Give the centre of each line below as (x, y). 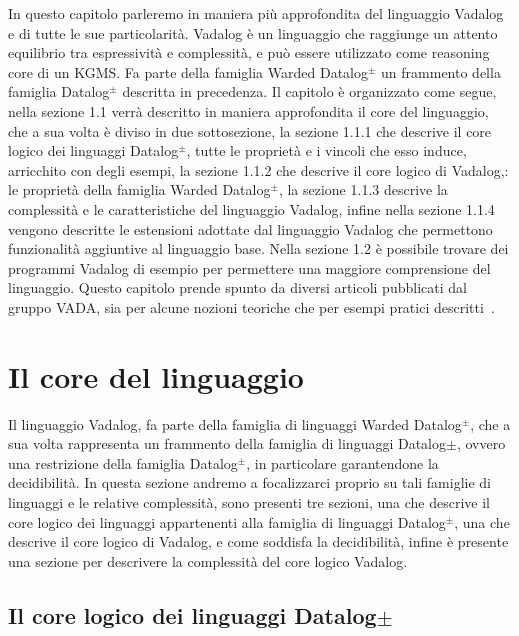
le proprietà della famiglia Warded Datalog (139, 189)
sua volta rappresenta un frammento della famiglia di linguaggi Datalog (227, 443)
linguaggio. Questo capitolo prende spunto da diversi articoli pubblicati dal (237, 287)
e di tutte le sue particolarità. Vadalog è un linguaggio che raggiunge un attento (253, 32)
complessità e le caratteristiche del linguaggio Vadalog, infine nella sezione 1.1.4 (251, 208)
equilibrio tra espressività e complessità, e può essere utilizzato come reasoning (249, 52)
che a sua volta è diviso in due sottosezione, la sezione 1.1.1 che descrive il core (250, 130)
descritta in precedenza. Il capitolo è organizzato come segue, (309, 91)
